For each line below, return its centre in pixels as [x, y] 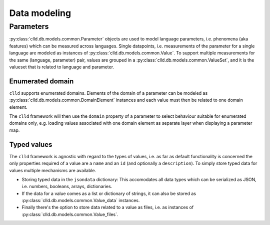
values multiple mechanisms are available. [53, 170]
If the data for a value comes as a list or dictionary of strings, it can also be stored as [109, 193]
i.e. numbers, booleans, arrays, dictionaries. [67, 187]
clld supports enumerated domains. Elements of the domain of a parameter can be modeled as [108, 93]
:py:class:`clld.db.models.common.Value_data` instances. [81, 201]
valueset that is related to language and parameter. [62, 67]
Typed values [31, 144]
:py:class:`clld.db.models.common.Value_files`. [70, 214]
